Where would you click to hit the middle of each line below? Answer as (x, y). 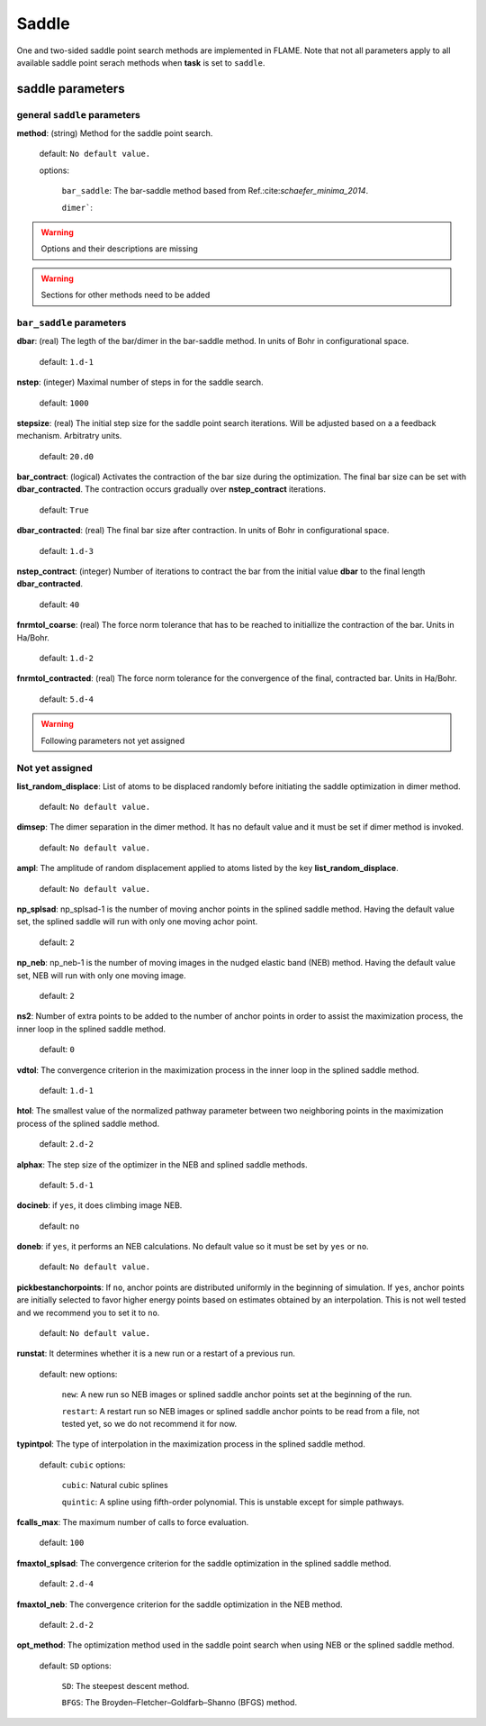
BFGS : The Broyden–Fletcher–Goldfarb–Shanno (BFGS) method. (179, 1703)
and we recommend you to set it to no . (88, 1313)
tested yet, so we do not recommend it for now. (149, 1423)
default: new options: (78, 1374)
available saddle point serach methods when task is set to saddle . (141, 62)
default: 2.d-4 (67, 1584)
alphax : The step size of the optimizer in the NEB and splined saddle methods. (162, 1164)
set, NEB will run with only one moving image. (101, 975)
